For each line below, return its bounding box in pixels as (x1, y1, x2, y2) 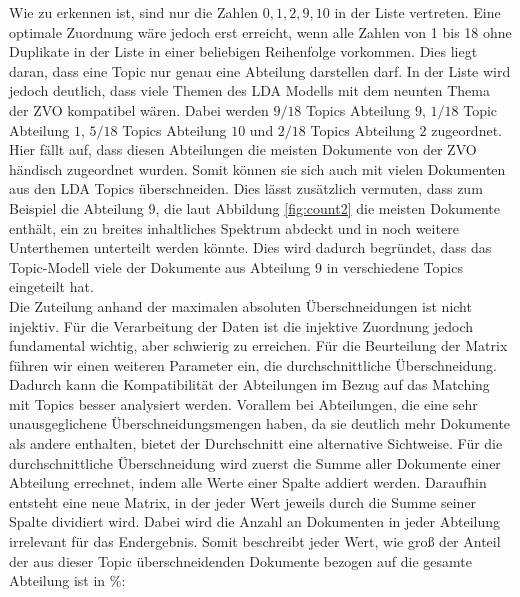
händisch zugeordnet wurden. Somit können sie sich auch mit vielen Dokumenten (9, 158, 506, 179)
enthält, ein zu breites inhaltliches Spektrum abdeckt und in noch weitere (9, 217, 459, 238)
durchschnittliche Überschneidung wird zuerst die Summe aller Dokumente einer (9, 452, 501, 473)
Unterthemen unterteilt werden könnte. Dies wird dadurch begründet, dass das (9, 237, 492, 258)
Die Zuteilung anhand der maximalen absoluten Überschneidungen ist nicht (9, 295, 472, 316)
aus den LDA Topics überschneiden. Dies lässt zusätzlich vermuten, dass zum (9, 178, 483, 199)
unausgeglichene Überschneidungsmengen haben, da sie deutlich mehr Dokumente (9, 413, 511, 434)
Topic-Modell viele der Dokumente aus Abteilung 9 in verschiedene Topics (9, 256, 463, 277)
